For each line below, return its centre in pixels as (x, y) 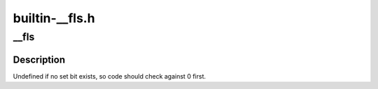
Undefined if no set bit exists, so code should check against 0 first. (110, 76)
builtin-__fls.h (54, 18)
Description (39, 59)
